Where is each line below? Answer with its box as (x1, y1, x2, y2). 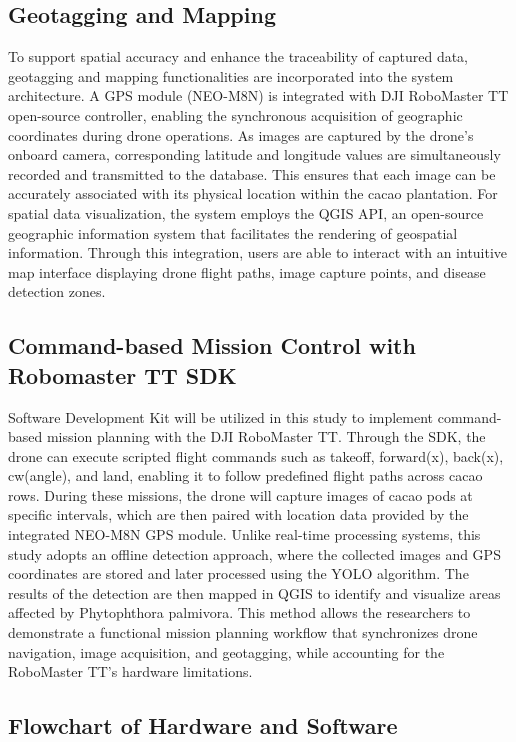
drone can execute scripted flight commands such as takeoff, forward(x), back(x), (8, 445, 504, 466)
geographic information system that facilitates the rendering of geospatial (8, 222, 458, 243)
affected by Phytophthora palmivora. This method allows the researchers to (8, 602, 471, 623)
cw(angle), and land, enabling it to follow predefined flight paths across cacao (8, 465, 483, 486)
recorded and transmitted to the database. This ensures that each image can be (8, 163, 496, 184)
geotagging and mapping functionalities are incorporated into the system (8, 65, 454, 86)
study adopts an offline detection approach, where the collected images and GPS (8, 543, 501, 564)
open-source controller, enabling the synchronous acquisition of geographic (8, 104, 463, 125)
